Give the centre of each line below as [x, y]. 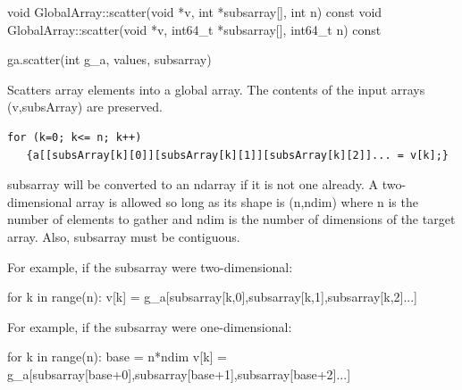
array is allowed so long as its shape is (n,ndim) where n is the [247, 201]
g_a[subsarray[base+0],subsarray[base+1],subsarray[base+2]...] [179, 373]
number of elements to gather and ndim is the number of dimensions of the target [231, 219]
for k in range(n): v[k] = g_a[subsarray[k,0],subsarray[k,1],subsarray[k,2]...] [213, 297]
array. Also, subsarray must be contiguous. [124, 236]
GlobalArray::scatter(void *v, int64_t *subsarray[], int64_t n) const [194, 29]
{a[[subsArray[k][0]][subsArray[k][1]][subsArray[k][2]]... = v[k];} [237, 155]
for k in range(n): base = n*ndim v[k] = [117, 357]
